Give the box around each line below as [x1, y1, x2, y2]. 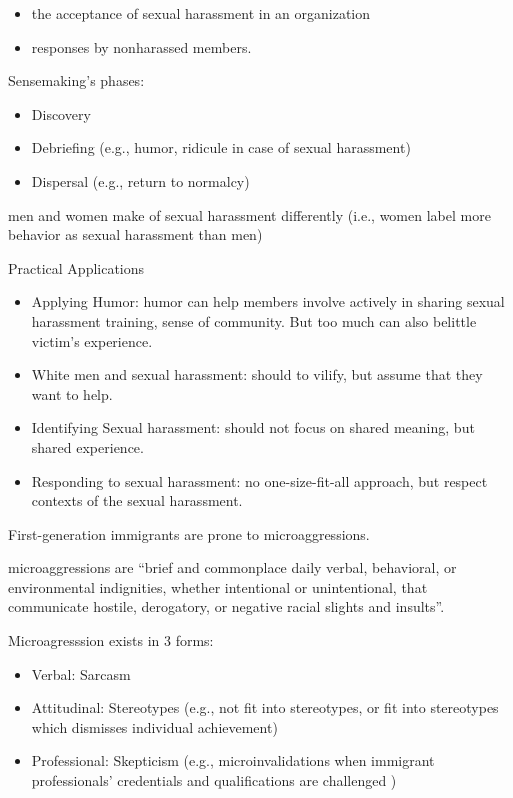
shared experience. [31, 436, 144, 457]
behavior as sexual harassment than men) [8, 224, 263, 245]
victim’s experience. [31, 330, 153, 351]
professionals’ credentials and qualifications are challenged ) [31, 770, 397, 791]
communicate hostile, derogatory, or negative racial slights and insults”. [8, 596, 445, 617]
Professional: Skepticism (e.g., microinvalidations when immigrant [31, 750, 435, 771]
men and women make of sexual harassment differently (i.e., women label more [8, 204, 491, 225]
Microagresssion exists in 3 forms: [8, 630, 214, 651]
